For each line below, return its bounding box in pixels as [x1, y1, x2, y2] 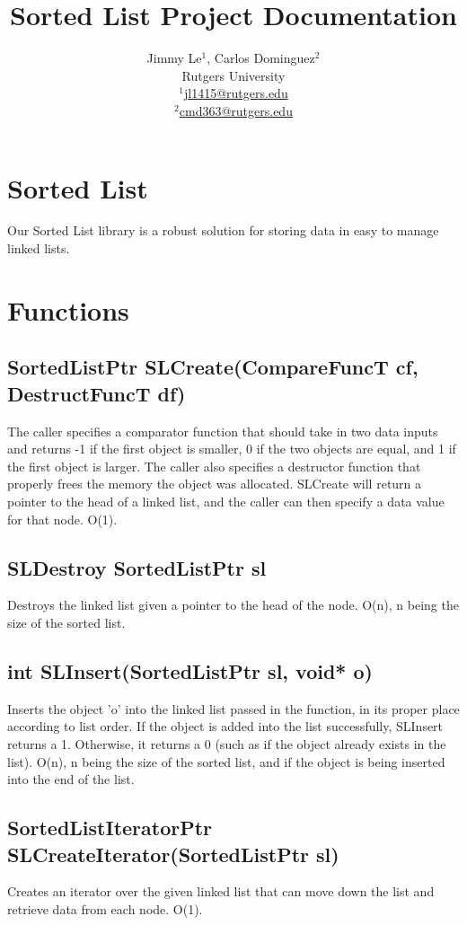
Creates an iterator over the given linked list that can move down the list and [7, 882, 435, 901]
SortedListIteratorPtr [7, 814, 213, 841]
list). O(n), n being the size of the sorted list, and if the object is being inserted [7, 752, 445, 771]
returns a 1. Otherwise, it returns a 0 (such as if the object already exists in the [7, 734, 446, 753]
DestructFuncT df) [7, 379, 186, 407]
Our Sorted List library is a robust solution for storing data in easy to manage [7, 221, 439, 240]
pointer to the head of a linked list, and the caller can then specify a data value [7, 491, 445, 510]
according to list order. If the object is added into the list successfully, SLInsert [7, 717, 444, 736]
